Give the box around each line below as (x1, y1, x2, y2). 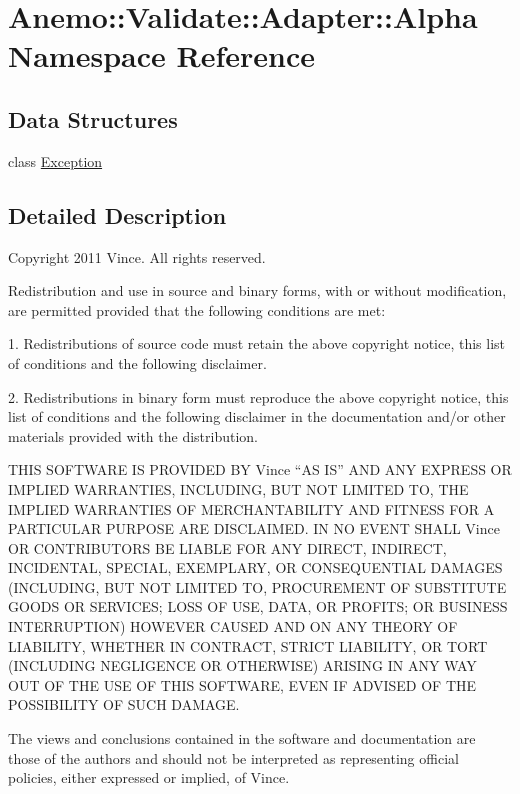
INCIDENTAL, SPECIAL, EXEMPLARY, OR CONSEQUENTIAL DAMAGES (8, 557, 503, 578)
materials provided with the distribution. (8, 425, 258, 446)
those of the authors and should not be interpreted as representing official (8, 747, 459, 768)
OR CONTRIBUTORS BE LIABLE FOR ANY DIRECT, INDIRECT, (8, 537, 447, 558)
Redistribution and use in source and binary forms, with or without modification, (8, 280, 507, 301)
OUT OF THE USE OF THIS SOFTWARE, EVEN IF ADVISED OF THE (8, 674, 477, 695)
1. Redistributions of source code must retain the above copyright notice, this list (8, 333, 506, 354)
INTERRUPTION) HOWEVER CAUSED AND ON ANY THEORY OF (8, 616, 458, 637)
